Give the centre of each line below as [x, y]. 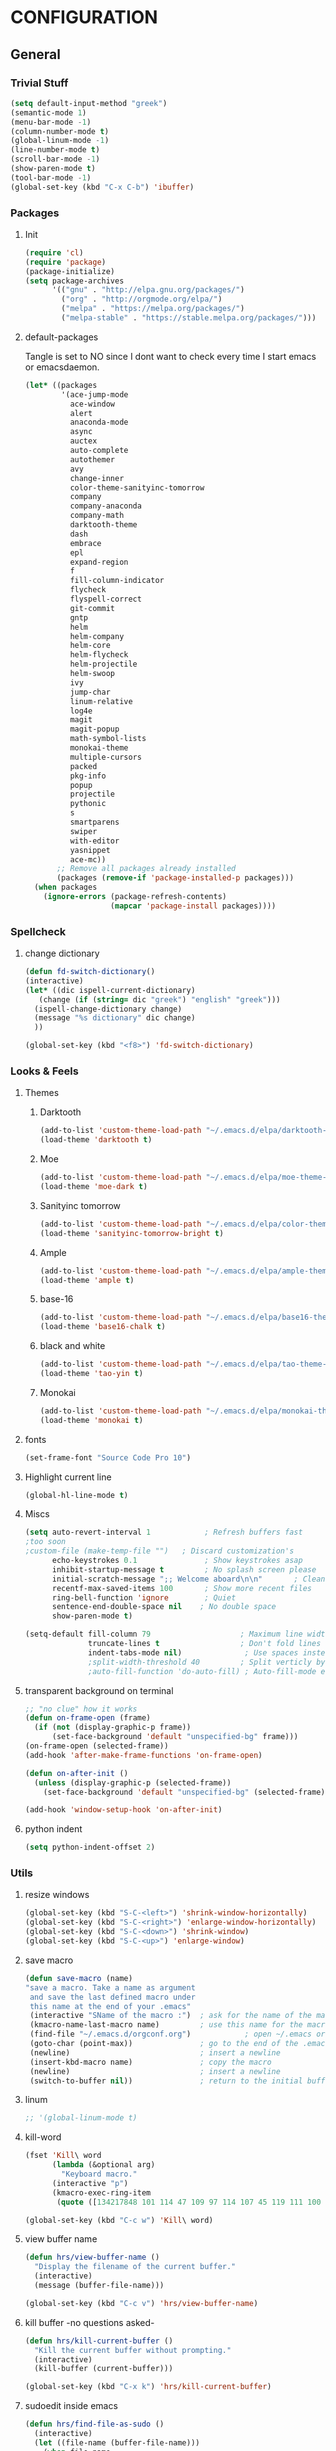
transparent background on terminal [99, 1690]
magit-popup [94, 729]
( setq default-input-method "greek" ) [89, 103]
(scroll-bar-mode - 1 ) [55, 159]
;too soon [45, 1542]
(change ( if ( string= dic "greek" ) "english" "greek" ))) [159, 999]
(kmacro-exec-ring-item [101, 2192]
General [36, 54]
